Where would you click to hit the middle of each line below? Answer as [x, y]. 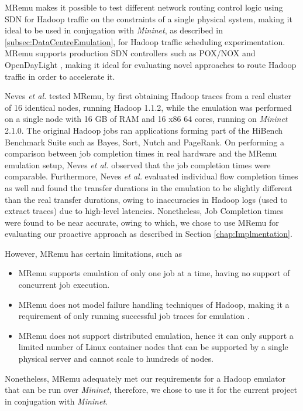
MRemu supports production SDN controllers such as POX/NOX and [130, 53]
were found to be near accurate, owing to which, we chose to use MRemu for [142, 222]
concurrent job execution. [64, 285]
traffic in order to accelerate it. [60, 76]
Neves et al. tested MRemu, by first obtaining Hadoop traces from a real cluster [148, 96]
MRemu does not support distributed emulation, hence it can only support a [156, 335]
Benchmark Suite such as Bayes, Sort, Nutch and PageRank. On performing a [144, 142]
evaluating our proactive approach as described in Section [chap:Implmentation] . [149, 234]
